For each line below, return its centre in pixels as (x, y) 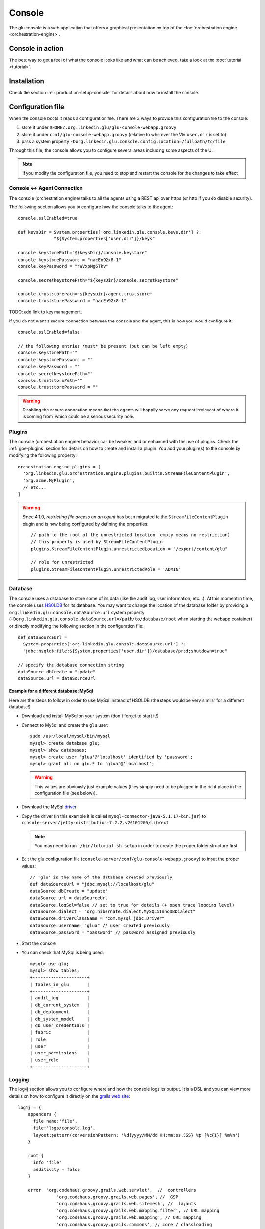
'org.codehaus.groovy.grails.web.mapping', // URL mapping (129, 1217)
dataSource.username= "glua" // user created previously (100, 925)
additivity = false (57, 1169)
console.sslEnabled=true (48, 218)
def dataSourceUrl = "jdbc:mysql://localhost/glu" (92, 884)
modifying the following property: (43, 455)
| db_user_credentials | (60, 1025)
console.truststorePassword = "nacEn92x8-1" (72, 301)
